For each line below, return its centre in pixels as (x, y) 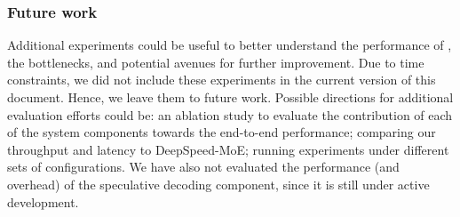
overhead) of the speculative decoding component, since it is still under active (218, 184)
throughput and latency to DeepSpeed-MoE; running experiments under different (228, 149)
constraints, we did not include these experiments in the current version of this (222, 80)
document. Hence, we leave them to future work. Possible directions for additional (230, 97)
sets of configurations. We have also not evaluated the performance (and (203, 167)
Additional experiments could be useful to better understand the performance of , (230, 45)
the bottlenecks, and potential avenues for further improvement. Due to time (216, 62)
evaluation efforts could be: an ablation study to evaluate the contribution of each (230, 114)
